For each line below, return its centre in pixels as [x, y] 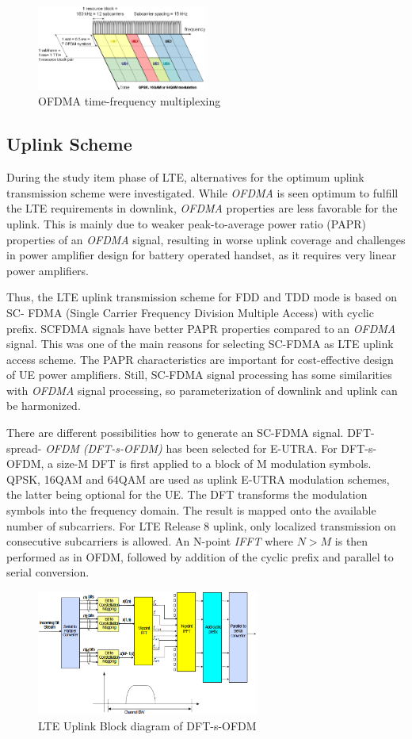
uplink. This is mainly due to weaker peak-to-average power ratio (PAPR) [186, 223]
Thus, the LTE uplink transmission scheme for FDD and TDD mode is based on [202, 297]
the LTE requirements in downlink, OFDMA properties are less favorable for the [202, 208]
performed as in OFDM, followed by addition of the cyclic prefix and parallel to [200, 556]
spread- [24, 448]
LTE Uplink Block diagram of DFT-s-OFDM [147, 726]
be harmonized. [44, 406]
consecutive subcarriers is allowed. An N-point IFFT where [150, 541]
